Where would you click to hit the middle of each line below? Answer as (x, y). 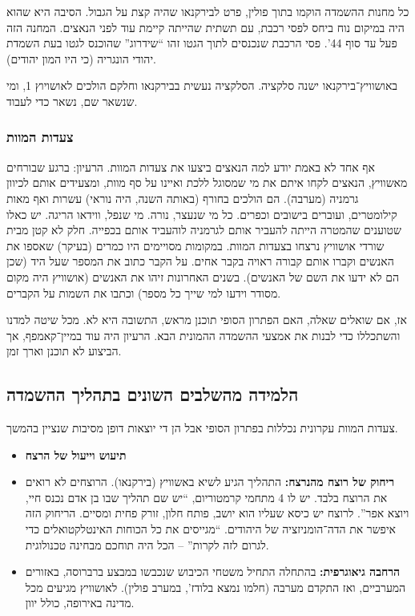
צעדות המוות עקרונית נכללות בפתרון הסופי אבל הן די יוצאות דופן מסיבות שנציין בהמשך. (202, 428)
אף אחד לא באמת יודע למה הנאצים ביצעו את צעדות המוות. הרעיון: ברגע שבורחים (191, 166)
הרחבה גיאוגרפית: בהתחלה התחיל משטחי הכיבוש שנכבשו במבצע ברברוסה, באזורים (213, 571)
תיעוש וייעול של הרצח (76, 454)
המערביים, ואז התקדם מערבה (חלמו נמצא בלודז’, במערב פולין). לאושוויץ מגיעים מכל (216, 587)
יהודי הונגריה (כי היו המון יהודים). (81, 58)
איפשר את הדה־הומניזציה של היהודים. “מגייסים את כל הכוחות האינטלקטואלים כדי (210, 529)
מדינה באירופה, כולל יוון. (80, 603)
